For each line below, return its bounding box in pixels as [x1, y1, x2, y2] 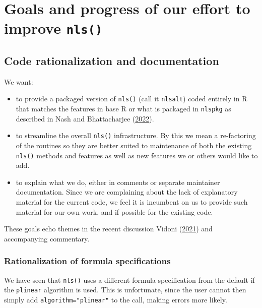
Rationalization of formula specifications [4, 255, 171, 267]
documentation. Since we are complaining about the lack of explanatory [16, 187, 238, 197]
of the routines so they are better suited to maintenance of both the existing [16, 140, 252, 151]
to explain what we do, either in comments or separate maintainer [16, 176, 220, 187]
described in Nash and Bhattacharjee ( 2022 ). [16, 113, 154, 124]
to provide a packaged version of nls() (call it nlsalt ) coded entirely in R [16, 93, 247, 104]
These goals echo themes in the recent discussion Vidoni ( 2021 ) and [4, 223, 213, 234]
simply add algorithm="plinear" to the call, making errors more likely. [4, 294, 227, 304]
